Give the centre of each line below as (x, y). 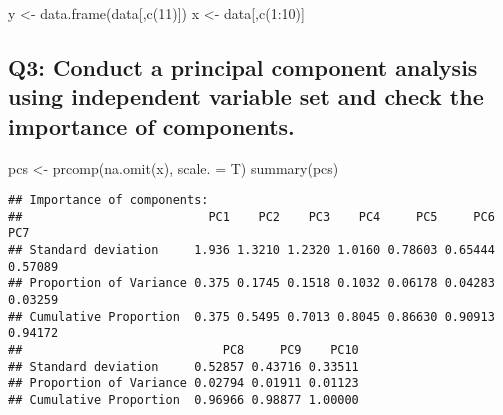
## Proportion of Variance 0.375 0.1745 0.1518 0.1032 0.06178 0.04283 (251, 283)
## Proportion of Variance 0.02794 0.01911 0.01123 (183, 383)
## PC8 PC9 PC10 (183, 350)
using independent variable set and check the (246, 96)
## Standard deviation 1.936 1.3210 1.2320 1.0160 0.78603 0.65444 (251, 250)
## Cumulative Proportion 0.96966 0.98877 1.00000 (183, 400)
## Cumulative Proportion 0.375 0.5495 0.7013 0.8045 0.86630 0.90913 (251, 316)
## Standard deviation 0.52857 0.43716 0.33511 (183, 366)
